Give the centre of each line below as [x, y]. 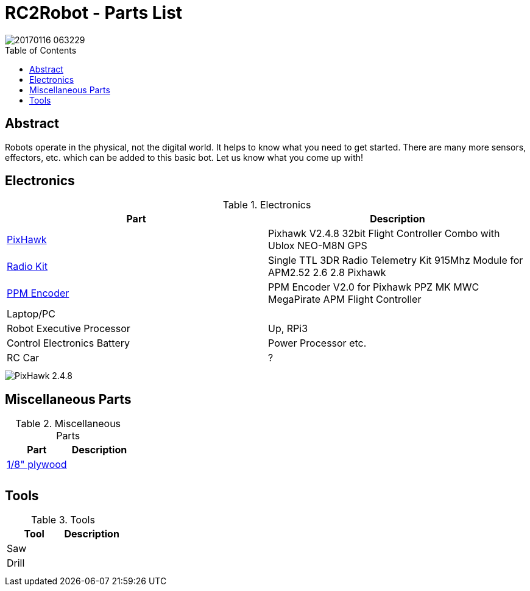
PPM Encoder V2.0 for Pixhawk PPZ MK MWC [374, 287]
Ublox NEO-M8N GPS [318, 246]
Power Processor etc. [317, 343]
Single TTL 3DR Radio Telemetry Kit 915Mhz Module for [396, 260]
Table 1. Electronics [267, 205]
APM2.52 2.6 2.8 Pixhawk [327, 273]
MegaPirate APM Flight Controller [345, 299]
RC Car [23, 358]
